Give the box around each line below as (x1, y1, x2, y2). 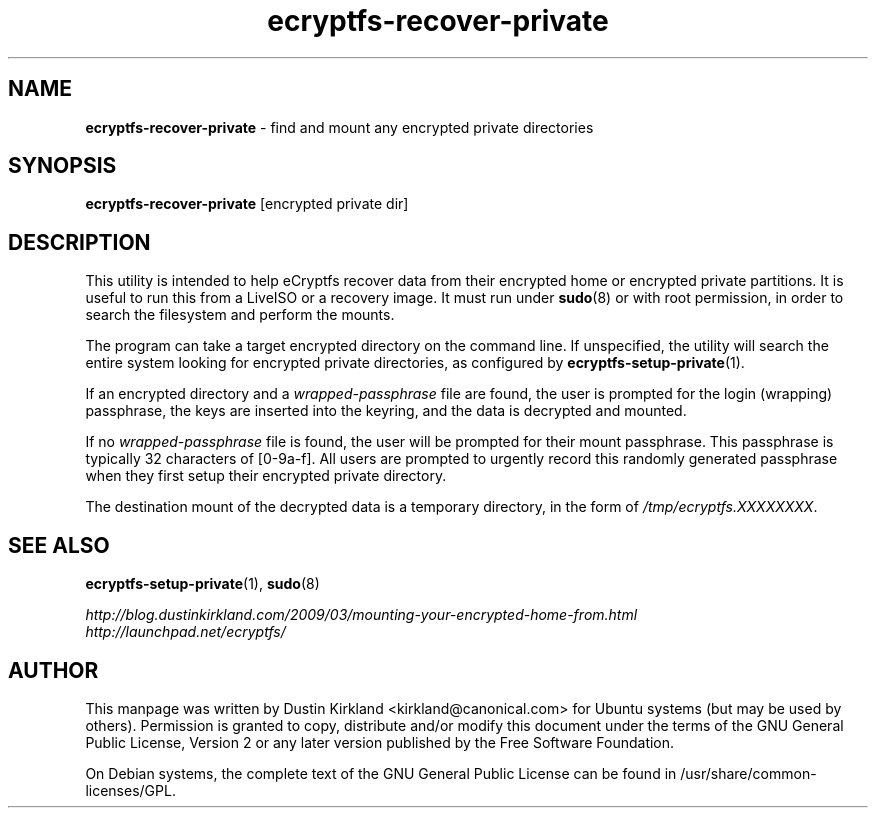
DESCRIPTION (8, 229, 151, 255)
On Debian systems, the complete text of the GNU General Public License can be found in (85, 764, 677, 782)
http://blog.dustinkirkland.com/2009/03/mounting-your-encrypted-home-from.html (85, 606, 638, 624)
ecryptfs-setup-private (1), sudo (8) (85, 575, 320, 593)
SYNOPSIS (8, 153, 117, 179)
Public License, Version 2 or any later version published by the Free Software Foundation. (85, 733, 675, 751)
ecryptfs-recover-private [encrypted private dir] (85, 195, 409, 213)
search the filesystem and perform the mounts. (85, 306, 395, 324)
